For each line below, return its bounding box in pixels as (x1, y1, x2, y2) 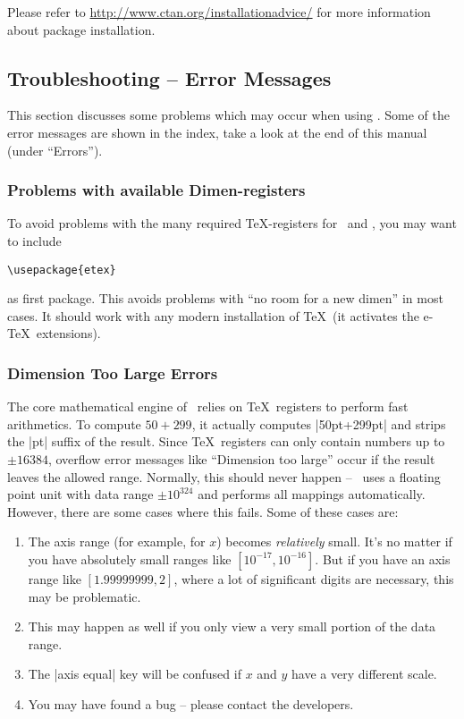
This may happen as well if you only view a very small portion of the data (28, 617, 436, 636)
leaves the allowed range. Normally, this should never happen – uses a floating (7, 467, 441, 486)
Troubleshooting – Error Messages (7, 63, 332, 91)
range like (28, 569, 81, 588)
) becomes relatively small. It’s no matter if (216, 532, 452, 551)
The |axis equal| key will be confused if (28, 664, 241, 683)
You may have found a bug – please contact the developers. (28, 694, 354, 713)
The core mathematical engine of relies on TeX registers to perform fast (7, 397, 409, 416)
